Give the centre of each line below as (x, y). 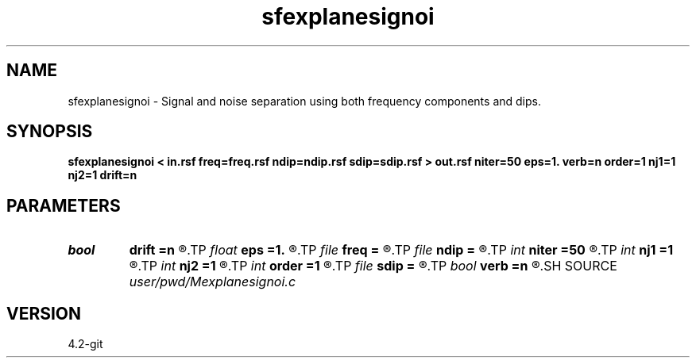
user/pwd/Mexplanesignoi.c (213, 282)
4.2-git (85, 344)
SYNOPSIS (50, 132)
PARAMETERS (64, 205)
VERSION (44, 313)
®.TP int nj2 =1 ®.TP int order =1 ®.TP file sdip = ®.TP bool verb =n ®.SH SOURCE (373, 266)
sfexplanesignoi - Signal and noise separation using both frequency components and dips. (304, 101)
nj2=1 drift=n (102, 175)
